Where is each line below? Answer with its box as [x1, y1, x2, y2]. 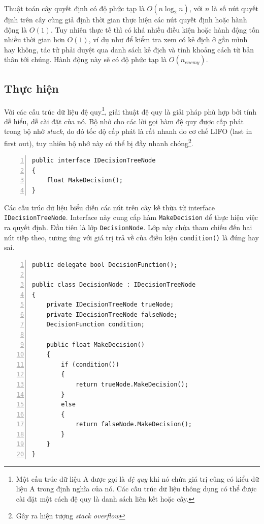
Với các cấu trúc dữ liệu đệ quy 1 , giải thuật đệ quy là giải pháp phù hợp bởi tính [4, 104, 257, 117]
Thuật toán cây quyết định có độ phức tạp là [4, 3, 145, 13]
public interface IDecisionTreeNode [32, 157, 156, 164]
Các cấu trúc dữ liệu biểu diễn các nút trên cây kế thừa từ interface [4, 202, 215, 212]
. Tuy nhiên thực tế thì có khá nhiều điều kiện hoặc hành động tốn [50, 24, 259, 35]
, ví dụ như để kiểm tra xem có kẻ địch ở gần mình [88, 34, 248, 45]
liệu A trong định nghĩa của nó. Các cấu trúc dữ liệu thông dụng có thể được [16, 483, 257, 494]
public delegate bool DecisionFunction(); [32, 261, 178, 268]
